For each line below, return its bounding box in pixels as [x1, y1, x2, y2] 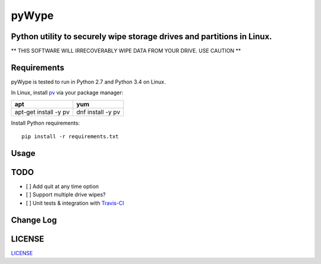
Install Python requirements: [11, 119, 80, 126]
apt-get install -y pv [14, 107, 70, 116]
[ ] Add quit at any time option [26, 183, 99, 190]
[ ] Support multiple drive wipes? [26, 191, 106, 198]
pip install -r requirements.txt [21, 133, 119, 140]
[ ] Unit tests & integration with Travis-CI [26, 199, 124, 206]
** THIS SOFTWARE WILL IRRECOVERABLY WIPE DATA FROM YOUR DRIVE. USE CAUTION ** [11, 47, 241, 55]
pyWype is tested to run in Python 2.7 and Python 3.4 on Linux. [11, 78, 166, 85]
